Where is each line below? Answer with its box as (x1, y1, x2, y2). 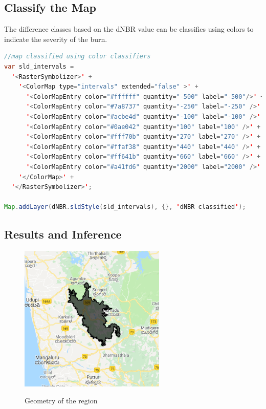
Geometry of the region (25, 395, 98, 406)
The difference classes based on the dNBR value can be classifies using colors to (4, 24, 254, 34)
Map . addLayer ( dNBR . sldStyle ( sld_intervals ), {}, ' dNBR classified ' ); (4, 203, 246, 211)
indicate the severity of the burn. (4, 33, 107, 44)
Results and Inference (4, 226, 122, 242)
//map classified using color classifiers (4, 53, 151, 60)
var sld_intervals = (4, 62, 74, 70)
